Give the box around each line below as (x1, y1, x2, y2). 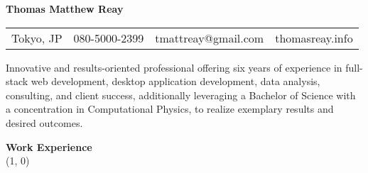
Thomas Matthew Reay (6, 1, 124, 16)
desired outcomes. (6, 115, 83, 130)
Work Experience (6, 139, 92, 154)
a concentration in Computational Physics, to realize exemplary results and (6, 101, 334, 116)
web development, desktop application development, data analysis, (31, 74, 320, 89)
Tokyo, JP (11, 29, 63, 46)
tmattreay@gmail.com (155, 29, 264, 46)
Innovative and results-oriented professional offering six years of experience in (6, 60, 342, 74)
